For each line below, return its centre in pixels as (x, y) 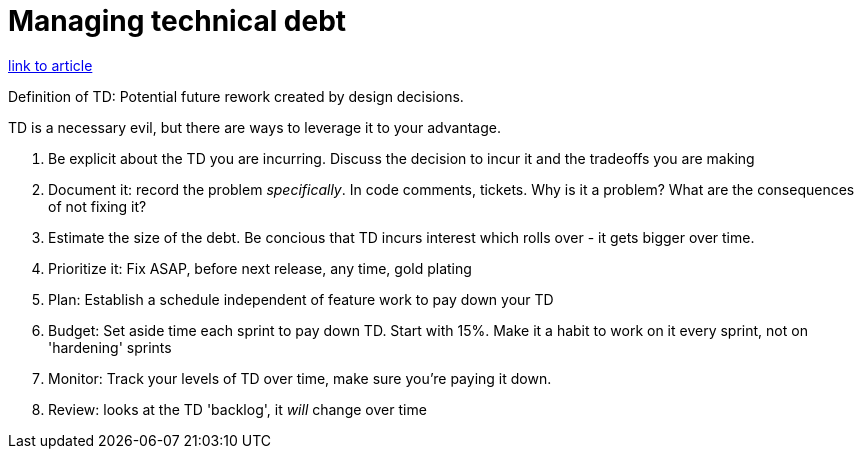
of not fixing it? (97, 206)
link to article (50, 65)
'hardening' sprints (110, 347)
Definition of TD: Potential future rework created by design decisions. (236, 96)
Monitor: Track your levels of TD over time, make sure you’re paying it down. (300, 378)
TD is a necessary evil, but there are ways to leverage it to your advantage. (254, 127)
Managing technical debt (177, 21)
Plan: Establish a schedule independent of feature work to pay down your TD (301, 299)
